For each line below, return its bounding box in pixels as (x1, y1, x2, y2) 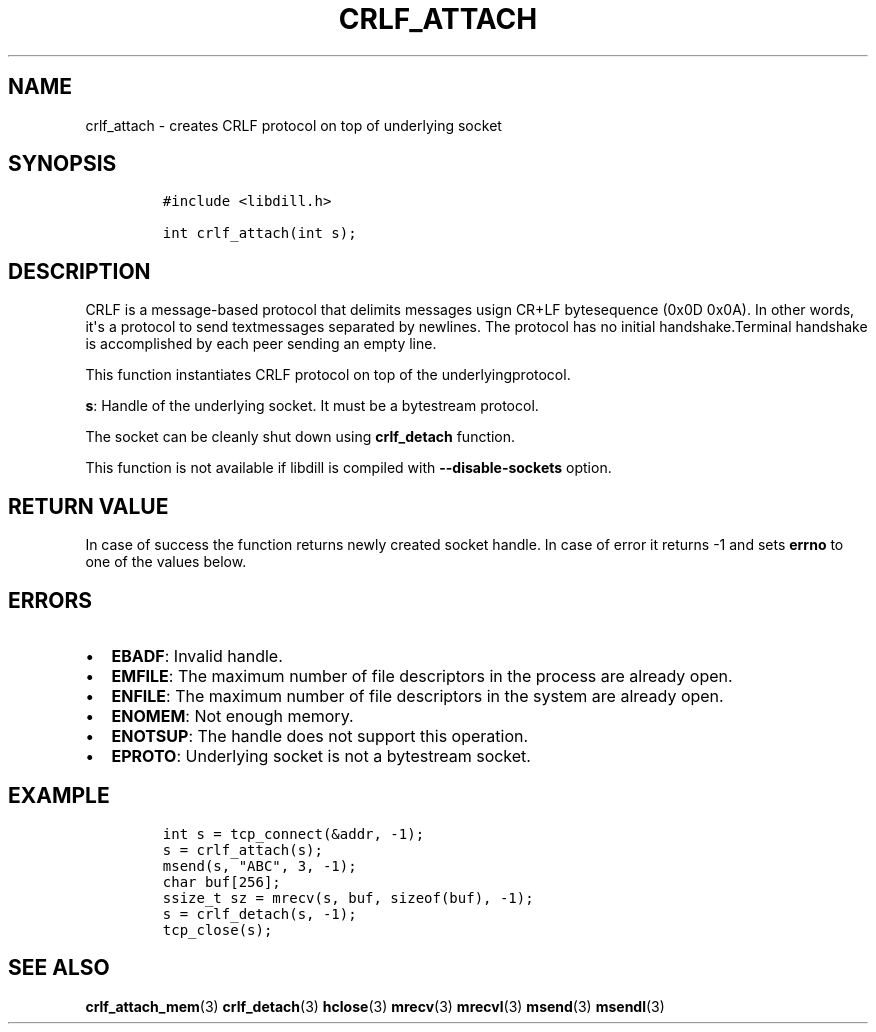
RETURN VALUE (8, 493, 169, 519)
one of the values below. (85, 553, 247, 571)
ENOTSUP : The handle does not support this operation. (111, 725, 529, 746)
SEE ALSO (8, 955, 110, 981)
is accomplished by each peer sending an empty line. (85, 335, 437, 353)
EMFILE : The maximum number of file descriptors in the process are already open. (111, 665, 733, 686)
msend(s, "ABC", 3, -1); (162, 857, 357, 874)
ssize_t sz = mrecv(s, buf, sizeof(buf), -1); (162, 889, 534, 906)
